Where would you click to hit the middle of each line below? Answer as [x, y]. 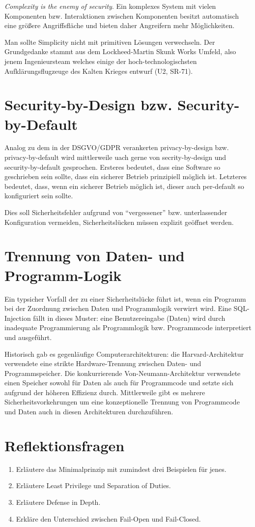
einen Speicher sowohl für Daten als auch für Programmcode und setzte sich [119, 383]
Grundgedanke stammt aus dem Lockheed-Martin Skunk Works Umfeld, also [120, 51]
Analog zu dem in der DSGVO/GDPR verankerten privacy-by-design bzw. [117, 147]
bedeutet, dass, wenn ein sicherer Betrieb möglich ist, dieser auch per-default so [124, 186]
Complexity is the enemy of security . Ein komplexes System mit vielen [110, 6]
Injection [18, 318]
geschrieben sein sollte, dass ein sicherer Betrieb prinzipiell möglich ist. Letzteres [126, 176]
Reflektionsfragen [65, 445]
